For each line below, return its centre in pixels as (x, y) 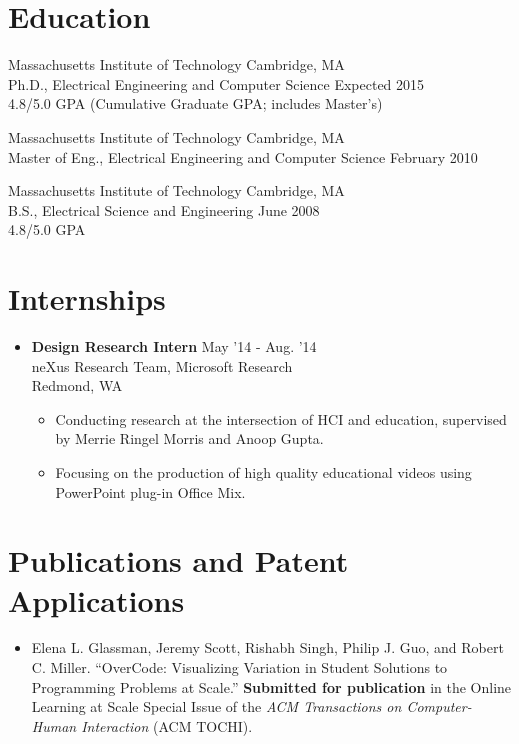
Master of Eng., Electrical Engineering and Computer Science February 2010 (243, 156)
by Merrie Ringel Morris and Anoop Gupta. (189, 438)
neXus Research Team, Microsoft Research (162, 365)
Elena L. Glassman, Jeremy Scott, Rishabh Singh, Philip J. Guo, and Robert (267, 647)
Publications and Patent (178, 560)
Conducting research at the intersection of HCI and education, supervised (281, 418)
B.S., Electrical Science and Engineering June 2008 (164, 209)
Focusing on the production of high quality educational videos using (263, 471)
